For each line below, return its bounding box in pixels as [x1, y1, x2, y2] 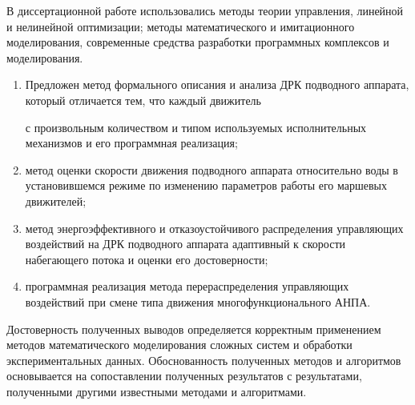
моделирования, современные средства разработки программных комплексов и [6, 34, 389, 50]
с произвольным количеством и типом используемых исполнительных [25, 118, 367, 135]
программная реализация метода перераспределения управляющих [25, 278, 349, 295]
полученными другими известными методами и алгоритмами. [6, 383, 307, 399]
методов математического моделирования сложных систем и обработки [6, 336, 353, 353]
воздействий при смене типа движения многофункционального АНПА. [25, 293, 371, 310]
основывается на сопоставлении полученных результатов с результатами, [6, 367, 362, 384]
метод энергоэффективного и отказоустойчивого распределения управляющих [25, 219, 404, 236]
